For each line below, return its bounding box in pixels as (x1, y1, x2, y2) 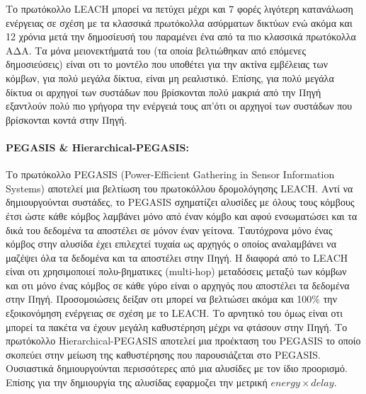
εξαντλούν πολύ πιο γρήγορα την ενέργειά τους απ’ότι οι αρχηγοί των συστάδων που (6, 98, 353, 113)
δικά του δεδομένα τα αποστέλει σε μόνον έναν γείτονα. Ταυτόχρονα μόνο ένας (6, 222, 333, 237)
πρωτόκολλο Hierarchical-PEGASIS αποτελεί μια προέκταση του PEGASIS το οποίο (6, 333, 361, 348)
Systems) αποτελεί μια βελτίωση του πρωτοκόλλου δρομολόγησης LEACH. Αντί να (6, 180, 353, 195)
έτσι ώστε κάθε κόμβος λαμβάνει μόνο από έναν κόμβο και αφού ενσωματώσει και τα (6, 208, 358, 223)
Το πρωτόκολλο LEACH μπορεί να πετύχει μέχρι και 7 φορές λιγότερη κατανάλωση (6, 1, 353, 16)
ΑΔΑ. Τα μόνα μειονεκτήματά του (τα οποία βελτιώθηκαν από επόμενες (6, 42, 306, 57)
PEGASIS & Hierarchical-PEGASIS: (6, 139, 189, 154)
